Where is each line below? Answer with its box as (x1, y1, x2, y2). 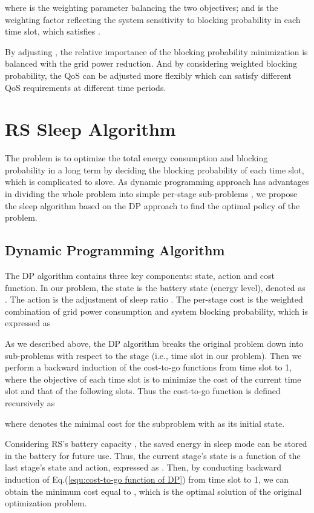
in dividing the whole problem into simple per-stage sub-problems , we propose (5, 187, 298, 200)
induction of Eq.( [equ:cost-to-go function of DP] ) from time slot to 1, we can (5, 472, 289, 485)
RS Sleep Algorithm (5, 116, 176, 141)
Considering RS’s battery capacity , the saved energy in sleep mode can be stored (5, 437, 307, 450)
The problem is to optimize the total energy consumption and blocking (5, 152, 268, 164)
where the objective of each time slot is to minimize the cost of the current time (5, 372, 301, 385)
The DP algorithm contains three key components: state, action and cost (5, 269, 275, 282)
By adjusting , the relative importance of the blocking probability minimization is (5, 45, 308, 58)
